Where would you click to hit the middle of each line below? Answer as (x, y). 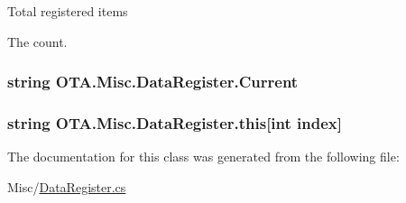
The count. (37, 41)
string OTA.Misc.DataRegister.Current (153, 82)
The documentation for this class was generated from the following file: (203, 157)
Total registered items (68, 11)
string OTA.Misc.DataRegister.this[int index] (175, 122)
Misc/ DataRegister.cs (67, 186)
